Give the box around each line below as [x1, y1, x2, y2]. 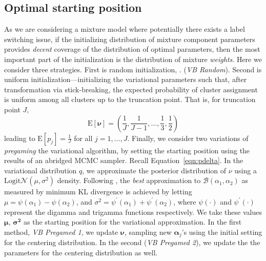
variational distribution [4, 165, 77, 175]
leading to [4, 132, 35, 143]
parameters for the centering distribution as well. [4, 247, 158, 257]
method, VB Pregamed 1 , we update [4, 226, 118, 237]
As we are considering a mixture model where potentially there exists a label [4, 24, 245, 34]
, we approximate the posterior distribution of [82, 165, 227, 175]
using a [234, 165, 257, 175]
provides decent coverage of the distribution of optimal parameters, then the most [4, 44, 260, 54]
